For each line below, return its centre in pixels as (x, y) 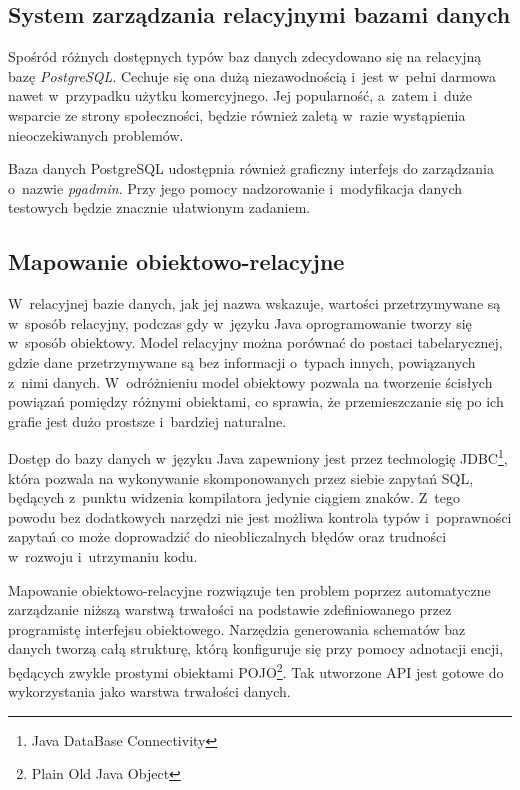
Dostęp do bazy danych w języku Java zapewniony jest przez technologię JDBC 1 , (258, 456)
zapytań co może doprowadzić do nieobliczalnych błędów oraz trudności (227, 536)
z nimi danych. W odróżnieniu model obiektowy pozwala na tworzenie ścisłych (250, 381)
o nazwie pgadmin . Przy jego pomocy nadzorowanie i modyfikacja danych (235, 187)
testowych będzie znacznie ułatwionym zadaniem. (159, 207)
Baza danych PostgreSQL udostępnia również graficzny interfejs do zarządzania (251, 168)
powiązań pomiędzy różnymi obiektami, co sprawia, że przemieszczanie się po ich (256, 401)
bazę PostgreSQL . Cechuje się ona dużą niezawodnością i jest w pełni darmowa (252, 75)
